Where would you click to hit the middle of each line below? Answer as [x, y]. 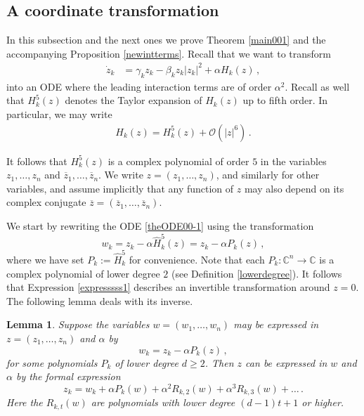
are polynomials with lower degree [163, 402]
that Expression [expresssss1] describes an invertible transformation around [168, 287]
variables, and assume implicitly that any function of [120, 188]
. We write [121, 175]
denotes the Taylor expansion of [134, 100]
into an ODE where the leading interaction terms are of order [139, 86]
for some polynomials [52, 362]
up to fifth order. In [285, 100]
